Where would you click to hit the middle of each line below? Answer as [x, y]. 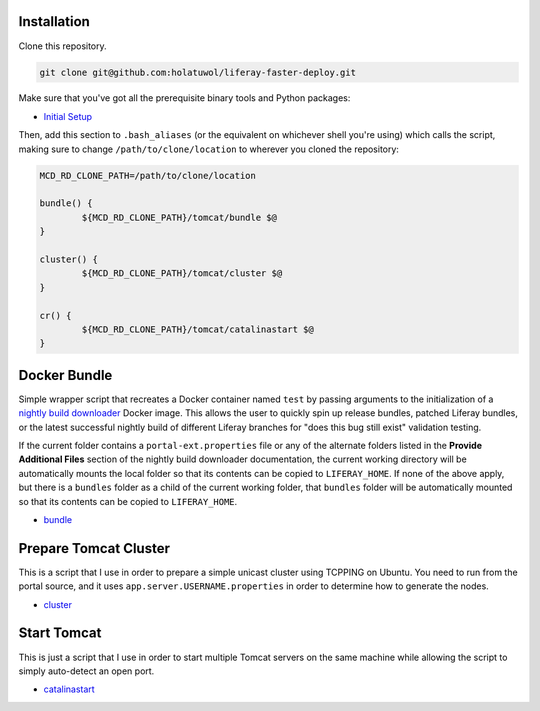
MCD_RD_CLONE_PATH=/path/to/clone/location [148, 175]
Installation [54, 21]
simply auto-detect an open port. [86, 671]
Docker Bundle [65, 375]
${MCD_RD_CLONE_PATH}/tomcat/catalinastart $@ [197, 329]
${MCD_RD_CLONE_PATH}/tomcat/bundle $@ [179, 217]
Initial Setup [68, 116]
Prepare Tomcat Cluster [94, 548]
